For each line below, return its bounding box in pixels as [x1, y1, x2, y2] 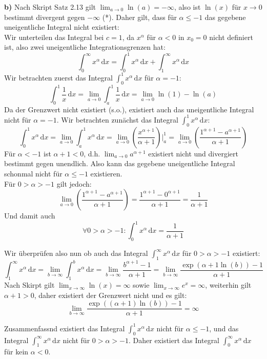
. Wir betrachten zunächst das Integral [56, 114, 178, 125]
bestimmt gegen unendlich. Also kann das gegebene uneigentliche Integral [4, 158, 235, 169]
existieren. [90, 168, 122, 178]
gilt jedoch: [56, 178, 92, 189]
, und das [209, 323, 239, 333]
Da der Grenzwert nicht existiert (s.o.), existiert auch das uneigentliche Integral [4, 104, 254, 114]
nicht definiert [209, 31, 253, 42]
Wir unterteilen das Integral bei [4, 31, 104, 42]
